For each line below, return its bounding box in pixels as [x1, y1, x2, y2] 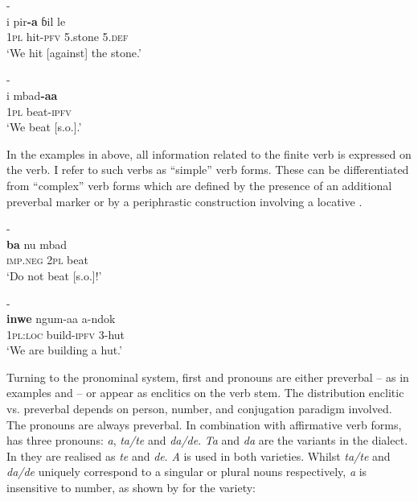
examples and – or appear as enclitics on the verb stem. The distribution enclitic [6, 384, 404, 401]
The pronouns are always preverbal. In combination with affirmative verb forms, [6, 416, 402, 433]
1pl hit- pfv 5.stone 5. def [6, 28, 129, 45]
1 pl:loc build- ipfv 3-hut [6, 325, 125, 342]
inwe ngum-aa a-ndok [6, 310, 116, 327]
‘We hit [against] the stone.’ [6, 43, 141, 60]
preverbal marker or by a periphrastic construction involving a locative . [6, 193, 363, 209]
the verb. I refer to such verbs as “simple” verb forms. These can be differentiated [6, 161, 409, 178]
